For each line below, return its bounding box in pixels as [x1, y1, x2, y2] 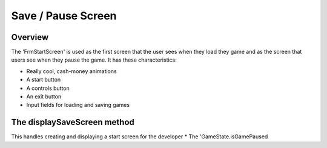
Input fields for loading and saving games [26, 101, 130, 109]
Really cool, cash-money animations [26, 67, 117, 75]
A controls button [26, 85, 70, 92]
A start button [26, 76, 61, 83]
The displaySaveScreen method [11, 117, 134, 127]
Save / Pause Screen [11, 9, 117, 22]
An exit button [26, 93, 62, 100]
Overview [11, 32, 49, 42]
